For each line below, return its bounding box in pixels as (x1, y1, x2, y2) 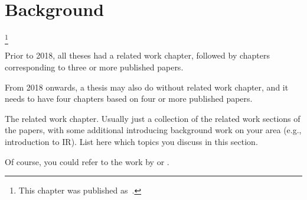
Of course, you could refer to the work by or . (5, 155, 169, 167)
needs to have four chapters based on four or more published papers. (5, 92, 253, 105)
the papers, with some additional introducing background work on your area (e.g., (5, 124, 302, 136)
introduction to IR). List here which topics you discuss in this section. (5, 136, 258, 148)
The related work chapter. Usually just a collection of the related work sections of (5, 112, 301, 124)
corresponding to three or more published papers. (5, 61, 184, 73)
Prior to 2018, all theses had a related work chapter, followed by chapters (5, 49, 270, 62)
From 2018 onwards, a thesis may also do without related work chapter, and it (5, 80, 289, 93)
